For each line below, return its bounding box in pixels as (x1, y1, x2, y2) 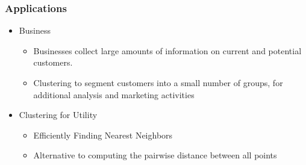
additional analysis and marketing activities (33, 88, 195, 101)
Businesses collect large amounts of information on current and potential (33, 44, 302, 57)
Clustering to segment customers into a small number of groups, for (33, 76, 283, 89)
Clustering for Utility (19, 108, 98, 121)
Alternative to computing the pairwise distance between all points (33, 149, 277, 161)
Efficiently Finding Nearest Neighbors (33, 128, 173, 141)
